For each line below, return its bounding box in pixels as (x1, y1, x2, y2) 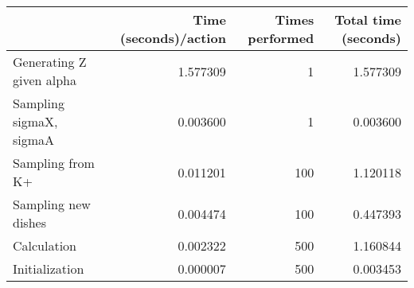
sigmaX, (13, 112, 58, 130)
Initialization (13, 259, 84, 278)
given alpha (13, 71, 77, 89)
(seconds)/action (119, 29, 226, 47)
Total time (334, 10, 401, 29)
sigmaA (13, 130, 55, 149)
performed (248, 29, 314, 47)
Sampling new (13, 195, 91, 213)
